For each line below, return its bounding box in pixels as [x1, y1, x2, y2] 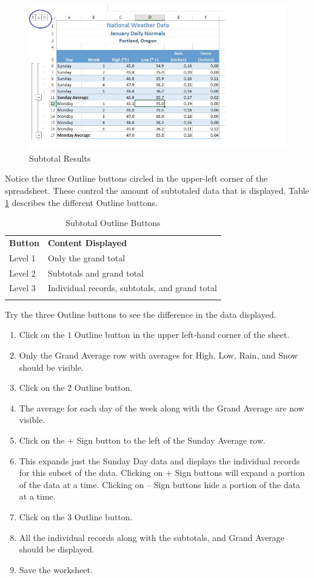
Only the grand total [47, 251, 125, 264]
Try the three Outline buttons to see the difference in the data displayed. [5, 308, 276, 320]
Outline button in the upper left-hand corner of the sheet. [74, 328, 290, 341]
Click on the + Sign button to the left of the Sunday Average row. [19, 433, 266, 446]
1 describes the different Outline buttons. [5, 196, 158, 208]
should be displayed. [19, 543, 95, 556]
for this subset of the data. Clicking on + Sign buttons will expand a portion [19, 466, 305, 479]
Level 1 [9, 251, 36, 264]
